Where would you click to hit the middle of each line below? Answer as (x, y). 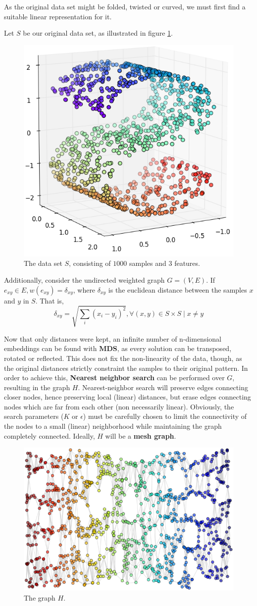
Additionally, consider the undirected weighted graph (84, 279)
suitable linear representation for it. (58, 16)
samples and (148, 263)
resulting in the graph (37, 387)
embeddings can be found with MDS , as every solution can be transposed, (118, 348)
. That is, (50, 300)
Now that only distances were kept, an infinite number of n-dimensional (113, 338)
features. (187, 263)
